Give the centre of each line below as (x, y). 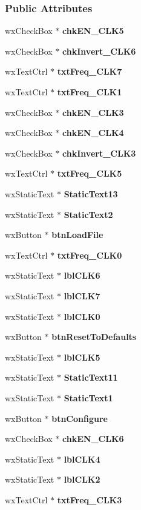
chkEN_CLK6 (93, 439)
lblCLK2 (82, 479)
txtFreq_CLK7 (90, 71)
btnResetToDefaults (94, 337)
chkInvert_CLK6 (99, 51)
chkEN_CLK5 (93, 31)
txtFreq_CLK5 (90, 173)
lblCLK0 (82, 316)
